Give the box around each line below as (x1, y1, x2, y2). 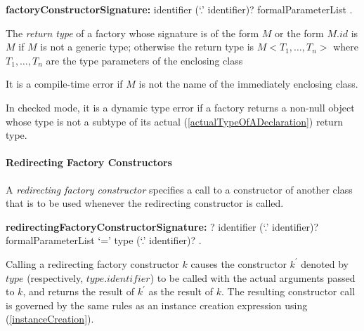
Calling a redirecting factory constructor (6, 256, 179, 271)
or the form (275, 25, 324, 40)
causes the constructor (190, 256, 287, 271)
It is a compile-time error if (6, 76, 123, 91)
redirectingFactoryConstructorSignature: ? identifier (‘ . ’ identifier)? (6, 219, 319, 234)
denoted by (301, 256, 349, 271)
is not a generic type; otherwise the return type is (40, 39, 254, 54)
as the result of (148, 284, 214, 299)
